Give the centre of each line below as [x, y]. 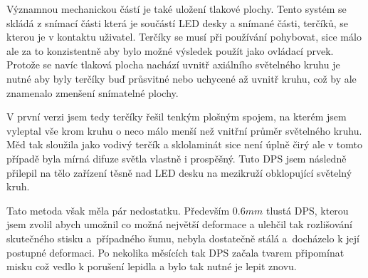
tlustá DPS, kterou [307, 210]
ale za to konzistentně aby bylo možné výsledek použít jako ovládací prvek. [170, 50]
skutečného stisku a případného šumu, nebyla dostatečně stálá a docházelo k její [183, 238]
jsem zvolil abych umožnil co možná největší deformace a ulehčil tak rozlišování [179, 224]
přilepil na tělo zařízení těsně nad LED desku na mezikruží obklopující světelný [179, 172]
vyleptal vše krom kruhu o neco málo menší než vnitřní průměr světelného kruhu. [184, 130]
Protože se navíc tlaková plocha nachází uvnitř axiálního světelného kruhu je [173, 65]
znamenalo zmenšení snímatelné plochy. [93, 92]
